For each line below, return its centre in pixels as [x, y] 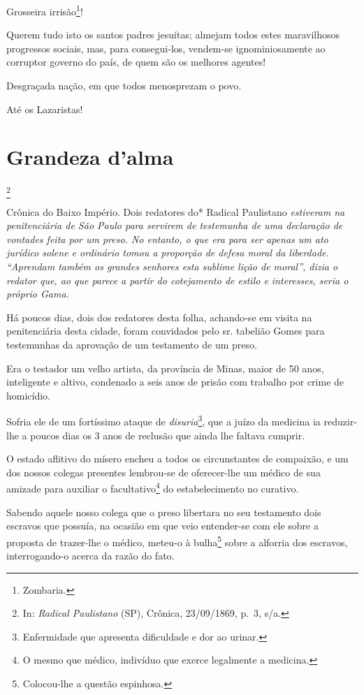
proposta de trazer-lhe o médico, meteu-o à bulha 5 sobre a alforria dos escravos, [177, 541]
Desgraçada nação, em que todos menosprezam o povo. [124, 86]
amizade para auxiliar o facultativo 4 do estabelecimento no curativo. [153, 488]
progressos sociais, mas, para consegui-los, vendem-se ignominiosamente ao [166, 48]
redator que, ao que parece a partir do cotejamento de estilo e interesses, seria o [177, 280]
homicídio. [29, 395]
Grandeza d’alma [90, 157]
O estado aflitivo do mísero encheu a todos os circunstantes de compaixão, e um [177, 459]
